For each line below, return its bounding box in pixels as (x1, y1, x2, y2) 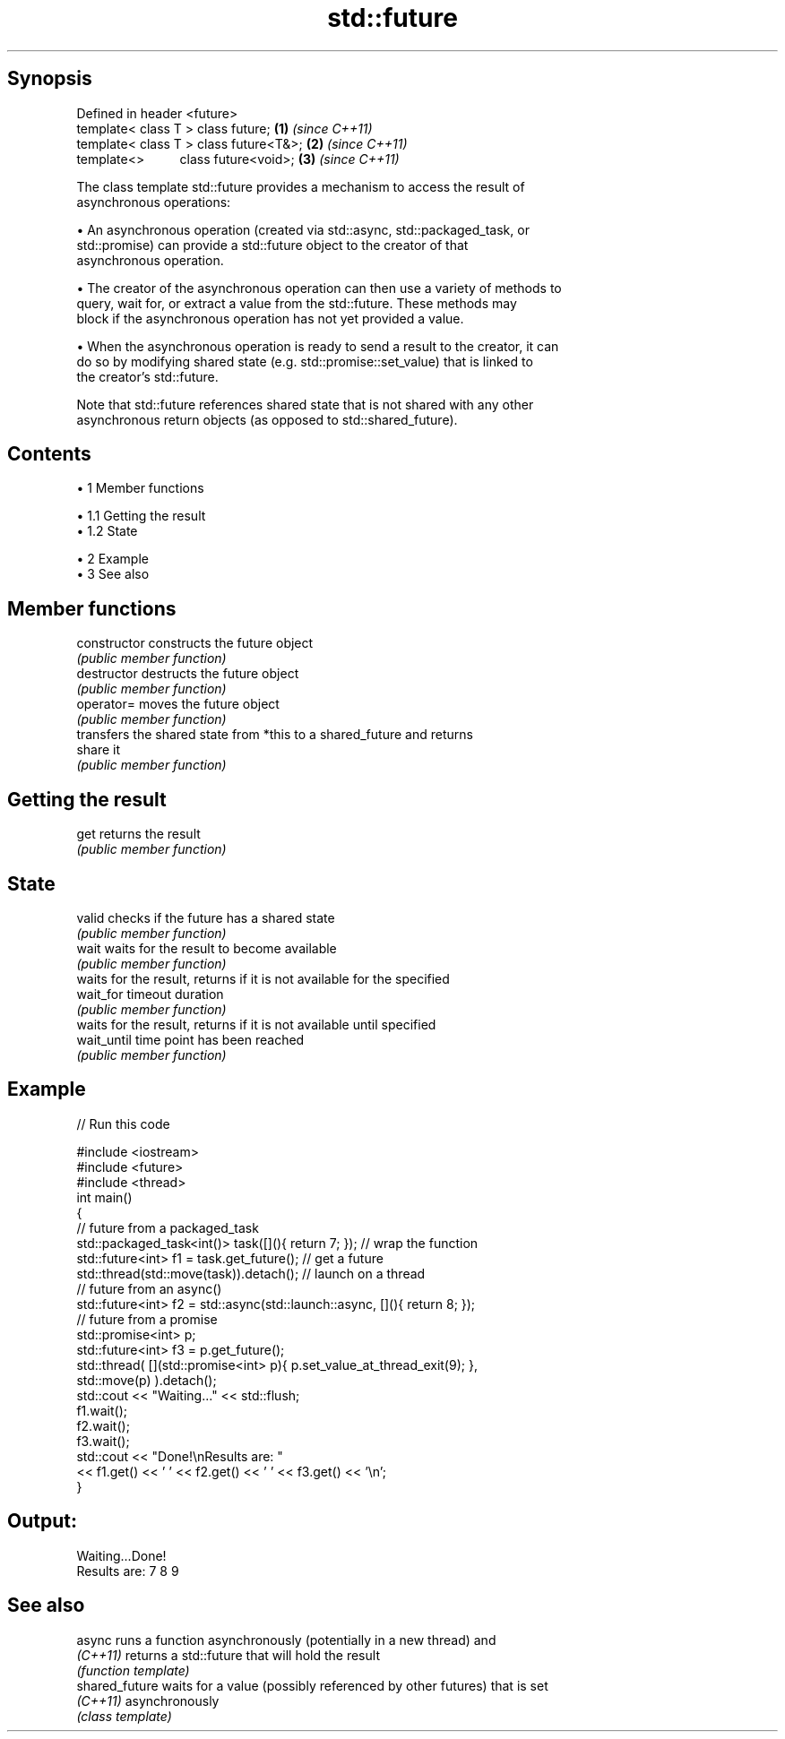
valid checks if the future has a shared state (76, 909, 335, 925)
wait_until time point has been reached (76, 1031, 305, 1047)
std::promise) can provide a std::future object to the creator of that (76, 237, 469, 253)
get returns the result (76, 826, 201, 842)
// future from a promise (76, 1311, 218, 1327)
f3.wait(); (76, 1433, 130, 1449)
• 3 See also (76, 566, 150, 582)
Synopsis (7, 67, 92, 90)
